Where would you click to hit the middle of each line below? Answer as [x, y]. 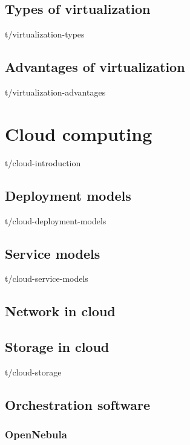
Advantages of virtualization [95, 67]
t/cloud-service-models [47, 278]
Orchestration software [78, 404]
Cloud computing [79, 133]
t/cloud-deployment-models [56, 220]
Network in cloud [60, 311]
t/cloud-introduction [43, 162]
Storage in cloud [57, 347]
